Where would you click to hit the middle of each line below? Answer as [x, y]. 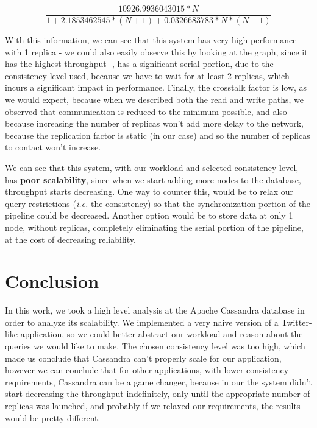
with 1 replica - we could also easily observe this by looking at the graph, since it [156, 51]
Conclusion [52, 281]
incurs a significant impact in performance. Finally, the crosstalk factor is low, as [156, 87]
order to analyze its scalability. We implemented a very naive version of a [142, 322]
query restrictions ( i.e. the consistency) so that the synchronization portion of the [158, 203]
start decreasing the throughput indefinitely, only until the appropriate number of [158, 394]
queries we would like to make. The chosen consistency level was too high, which [155, 346]
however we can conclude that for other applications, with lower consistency [147, 370]
